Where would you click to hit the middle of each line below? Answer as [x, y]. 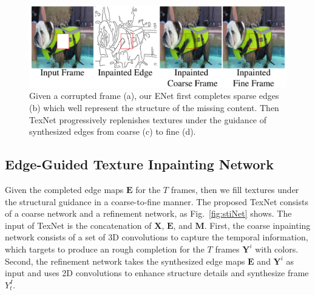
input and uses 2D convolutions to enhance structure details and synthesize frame [157, 273]
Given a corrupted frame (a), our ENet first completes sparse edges [154, 96]
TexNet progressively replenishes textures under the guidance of [148, 119]
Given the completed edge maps [64, 189]
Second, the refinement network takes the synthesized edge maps [125, 261]
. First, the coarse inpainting [257, 225]
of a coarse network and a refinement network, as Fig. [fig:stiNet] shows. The [148, 213]
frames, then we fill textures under [235, 189]
